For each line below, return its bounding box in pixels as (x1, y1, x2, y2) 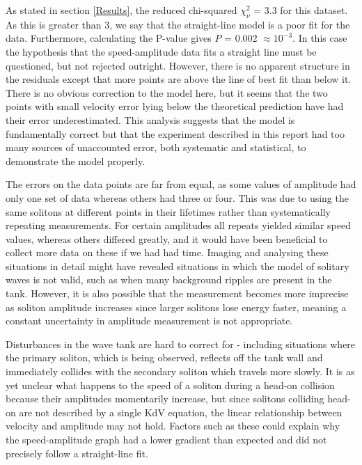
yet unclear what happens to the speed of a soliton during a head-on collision (6, 377, 335, 392)
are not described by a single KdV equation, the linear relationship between (19, 404, 343, 419)
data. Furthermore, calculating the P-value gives (6, 31, 212, 45)
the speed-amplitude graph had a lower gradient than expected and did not (6, 432, 327, 447)
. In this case (292, 31, 347, 45)
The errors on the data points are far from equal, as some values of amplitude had (6, 177, 356, 191)
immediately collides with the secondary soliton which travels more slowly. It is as (6, 364, 355, 379)
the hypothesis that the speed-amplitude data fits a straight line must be (6, 44, 317, 58)
